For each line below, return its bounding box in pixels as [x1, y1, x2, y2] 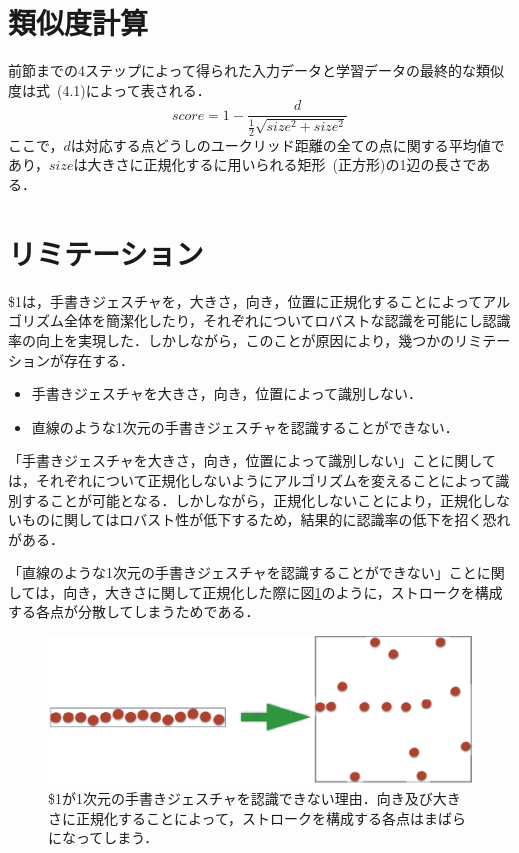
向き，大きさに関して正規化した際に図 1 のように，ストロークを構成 [63, 581, 503, 602]
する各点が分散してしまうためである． [8, 601, 260, 622]
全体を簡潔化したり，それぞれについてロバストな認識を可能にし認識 [63, 310, 511, 331]
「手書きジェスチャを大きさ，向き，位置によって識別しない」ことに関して [8, 450, 496, 471]
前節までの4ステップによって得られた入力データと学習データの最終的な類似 [8, 60, 504, 81]
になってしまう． [48, 827, 159, 848]
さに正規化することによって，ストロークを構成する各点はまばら [48, 807, 466, 828]
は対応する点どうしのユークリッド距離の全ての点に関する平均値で [70, 134, 505, 155]
